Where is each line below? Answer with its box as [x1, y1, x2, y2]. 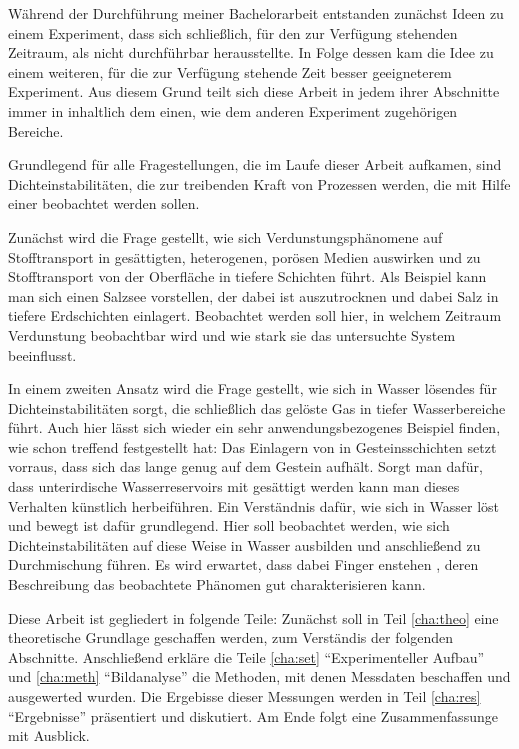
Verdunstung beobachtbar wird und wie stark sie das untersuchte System [8, 324, 456, 345]
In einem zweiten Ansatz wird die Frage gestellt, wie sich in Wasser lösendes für [8, 378, 497, 399]
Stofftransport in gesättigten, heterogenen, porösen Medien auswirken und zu [8, 246, 481, 267]
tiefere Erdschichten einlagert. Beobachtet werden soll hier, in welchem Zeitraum [8, 305, 502, 326]
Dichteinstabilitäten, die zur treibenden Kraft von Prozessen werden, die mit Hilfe [8, 173, 511, 194]
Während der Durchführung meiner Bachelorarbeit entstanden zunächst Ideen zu [8, 3, 504, 23]
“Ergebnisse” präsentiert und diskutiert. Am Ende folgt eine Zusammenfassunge [8, 705, 498, 726]
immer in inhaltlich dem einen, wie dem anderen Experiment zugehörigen [8, 100, 458, 121]
